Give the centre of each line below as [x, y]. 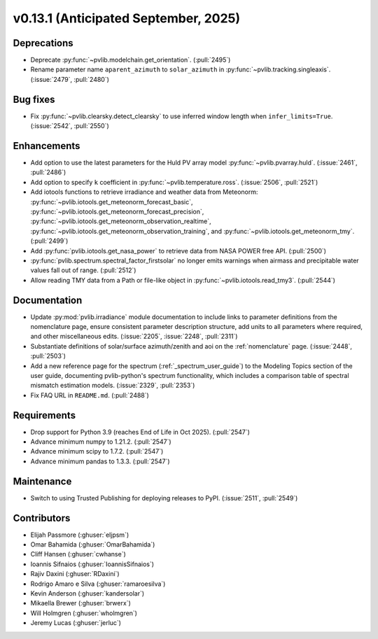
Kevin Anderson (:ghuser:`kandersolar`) [87, 594]
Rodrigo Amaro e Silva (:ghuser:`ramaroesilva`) [98, 584]
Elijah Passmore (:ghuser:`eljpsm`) [80, 535]
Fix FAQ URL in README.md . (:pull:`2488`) [90, 395]
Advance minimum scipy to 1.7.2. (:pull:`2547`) [97, 451]
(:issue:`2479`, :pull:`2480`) [70, 79]
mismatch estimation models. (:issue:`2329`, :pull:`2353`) [113, 386]
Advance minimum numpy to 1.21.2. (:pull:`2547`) [101, 442]
